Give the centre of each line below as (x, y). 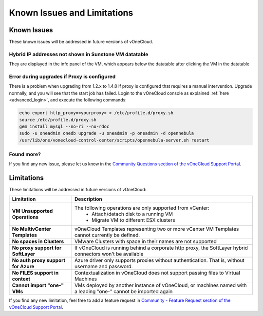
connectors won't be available (109, 254)
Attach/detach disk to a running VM (132, 214)
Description (88, 199)
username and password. (104, 266)
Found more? (25, 155)
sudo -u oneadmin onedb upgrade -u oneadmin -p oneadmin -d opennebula (107, 133)
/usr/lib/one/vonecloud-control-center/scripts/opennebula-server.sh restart (114, 140)
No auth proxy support (39, 260)
